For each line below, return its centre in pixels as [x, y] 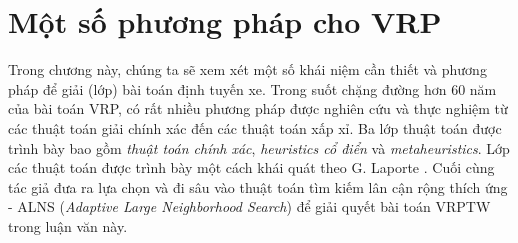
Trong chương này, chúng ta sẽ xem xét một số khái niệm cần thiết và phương [247, 69]
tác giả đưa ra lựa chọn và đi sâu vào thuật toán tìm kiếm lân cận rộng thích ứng [258, 186]
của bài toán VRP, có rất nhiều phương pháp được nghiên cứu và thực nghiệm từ [258, 108]
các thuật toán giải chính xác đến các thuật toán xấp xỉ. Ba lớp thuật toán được [255, 127]
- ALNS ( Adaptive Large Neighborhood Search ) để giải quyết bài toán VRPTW [249, 206]
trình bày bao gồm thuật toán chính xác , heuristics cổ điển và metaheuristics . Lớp [259, 147]
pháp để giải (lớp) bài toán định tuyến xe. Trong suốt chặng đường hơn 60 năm [252, 88]
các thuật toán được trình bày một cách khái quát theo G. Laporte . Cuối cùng [251, 167]
